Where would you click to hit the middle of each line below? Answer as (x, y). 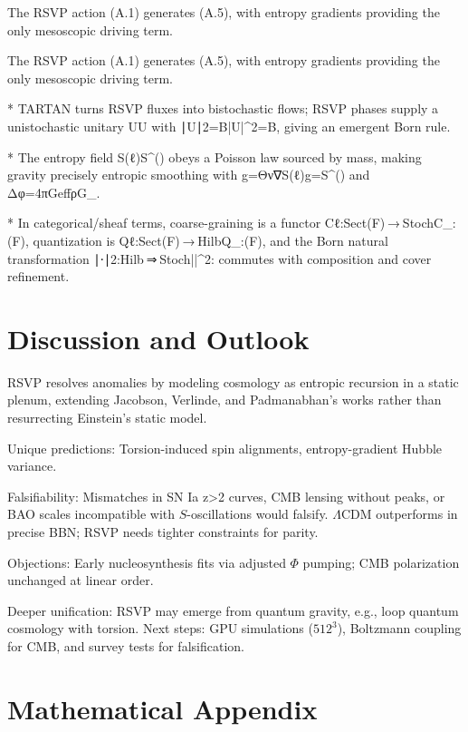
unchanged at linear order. (81, 580)
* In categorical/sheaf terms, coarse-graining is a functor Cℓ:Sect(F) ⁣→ (204, 223)
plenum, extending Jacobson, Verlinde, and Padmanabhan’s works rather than (224, 400)
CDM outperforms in (399, 514)
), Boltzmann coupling (399, 628)
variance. (32, 466)
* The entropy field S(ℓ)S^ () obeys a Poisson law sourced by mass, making (215, 156)
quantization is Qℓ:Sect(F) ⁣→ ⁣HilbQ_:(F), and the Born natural (210, 240)
